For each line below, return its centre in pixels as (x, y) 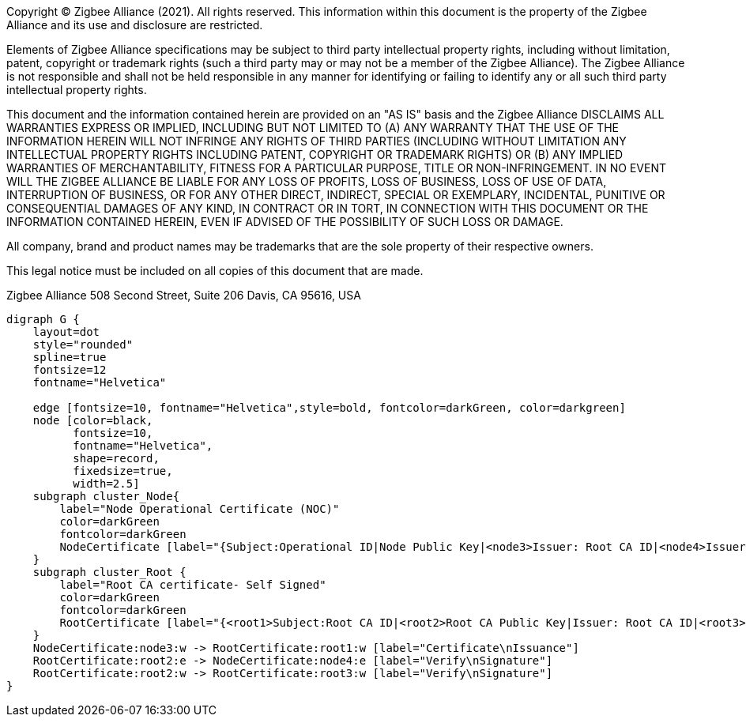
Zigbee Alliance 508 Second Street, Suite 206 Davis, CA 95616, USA (184, 295)
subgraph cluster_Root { (109, 572)
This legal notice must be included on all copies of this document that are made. (215, 271)
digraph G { (43, 319)
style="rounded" (83, 345)
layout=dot (66, 332)
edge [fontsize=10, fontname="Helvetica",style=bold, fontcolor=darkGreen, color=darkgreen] (329, 408)
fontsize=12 (70, 370)
